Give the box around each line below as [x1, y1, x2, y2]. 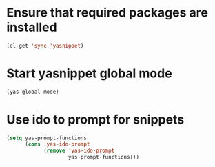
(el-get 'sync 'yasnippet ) [6, 42, 84, 49]
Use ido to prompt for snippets [6, 112, 185, 127]
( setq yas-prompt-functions [6, 135, 88, 141]
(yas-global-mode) [6, 88, 59, 95]
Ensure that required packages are [6, 5, 208, 21]
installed [6, 19, 57, 35]
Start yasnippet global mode [6, 66, 173, 81]
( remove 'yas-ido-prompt [43, 147, 115, 155]
